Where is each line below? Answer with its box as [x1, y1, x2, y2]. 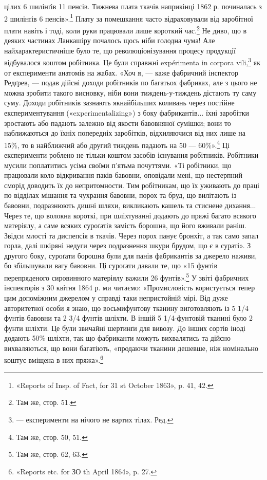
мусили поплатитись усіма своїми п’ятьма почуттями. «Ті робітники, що [4, 159, 232, 170]
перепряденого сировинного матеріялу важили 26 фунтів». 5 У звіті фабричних [4, 271, 249, 283]
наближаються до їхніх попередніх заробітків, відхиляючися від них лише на [4, 127, 245, 138]
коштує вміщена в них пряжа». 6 [4, 353, 104, 365]
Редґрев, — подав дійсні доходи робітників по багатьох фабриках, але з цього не [4, 77, 257, 88]
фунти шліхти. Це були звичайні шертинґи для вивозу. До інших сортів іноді [4, 322, 245, 333]
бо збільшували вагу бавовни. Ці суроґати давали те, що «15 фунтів [4, 260, 218, 271]
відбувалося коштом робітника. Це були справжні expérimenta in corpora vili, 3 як [4, 56, 260, 67]
